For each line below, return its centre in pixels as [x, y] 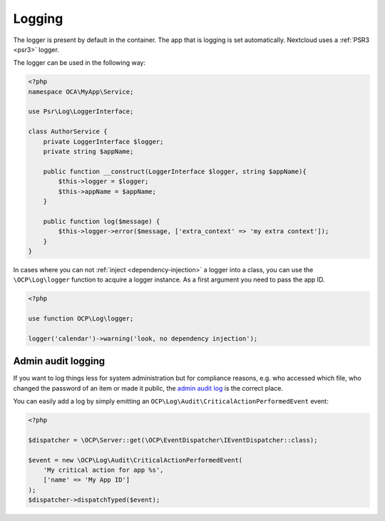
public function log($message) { [102, 221]
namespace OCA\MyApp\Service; [81, 92]
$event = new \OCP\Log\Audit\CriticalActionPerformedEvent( [135, 460]
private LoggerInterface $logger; [103, 141]
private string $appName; [88, 152]
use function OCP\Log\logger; [81, 319]
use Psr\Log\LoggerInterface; [81, 112]
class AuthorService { [68, 131]
